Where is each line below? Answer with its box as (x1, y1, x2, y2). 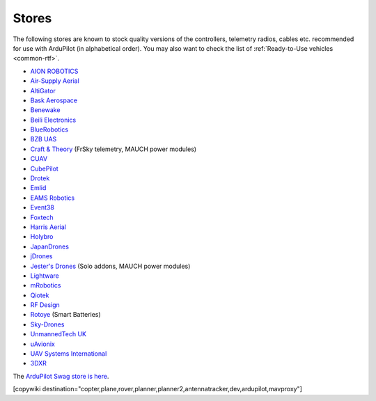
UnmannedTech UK (30, 330, 87, 338)
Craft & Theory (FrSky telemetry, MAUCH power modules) (30, 145, 197, 153)
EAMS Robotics (30, 194, 75, 202)
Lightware (30, 272, 59, 280)
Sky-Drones (30, 320, 65, 329)
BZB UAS (30, 135, 57, 143)
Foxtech (30, 213, 54, 221)
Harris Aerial (30, 223, 66, 231)
